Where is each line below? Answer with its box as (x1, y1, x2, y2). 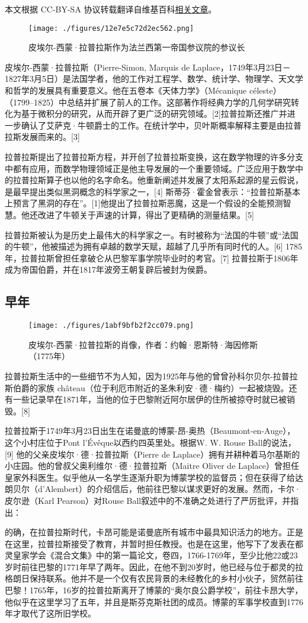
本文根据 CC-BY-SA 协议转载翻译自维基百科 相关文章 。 (5, 3, 217, 15)
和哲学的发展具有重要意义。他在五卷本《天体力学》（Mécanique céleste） (5, 84, 281, 97)
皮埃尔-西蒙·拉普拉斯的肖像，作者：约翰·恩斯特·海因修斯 (28, 338, 258, 350)
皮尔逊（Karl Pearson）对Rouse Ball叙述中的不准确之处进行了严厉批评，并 (5, 494, 291, 506)
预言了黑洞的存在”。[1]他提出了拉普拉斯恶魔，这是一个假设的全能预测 (12, 197, 283, 209)
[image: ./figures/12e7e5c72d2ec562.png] (28, 24, 194, 33)
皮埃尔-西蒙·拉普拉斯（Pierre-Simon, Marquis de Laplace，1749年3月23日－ (5, 60, 291, 73)
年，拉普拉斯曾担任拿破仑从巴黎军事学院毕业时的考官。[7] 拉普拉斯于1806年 (5, 251, 299, 264)
